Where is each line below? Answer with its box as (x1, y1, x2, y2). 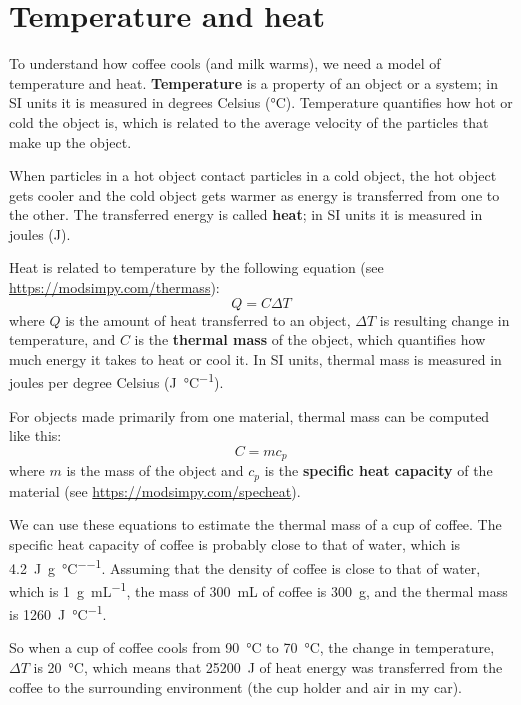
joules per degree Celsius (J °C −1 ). (9, 369, 224, 393)
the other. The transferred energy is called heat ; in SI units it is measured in (9, 204, 483, 225)
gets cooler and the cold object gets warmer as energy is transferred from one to (9, 184, 500, 205)
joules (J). (9, 223, 71, 244)
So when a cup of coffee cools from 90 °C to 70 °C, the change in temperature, (9, 637, 495, 658)
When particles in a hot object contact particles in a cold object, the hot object (9, 165, 497, 186)
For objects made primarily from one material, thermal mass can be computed (9, 405, 490, 426)
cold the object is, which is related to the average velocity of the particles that (9, 111, 489, 132)
